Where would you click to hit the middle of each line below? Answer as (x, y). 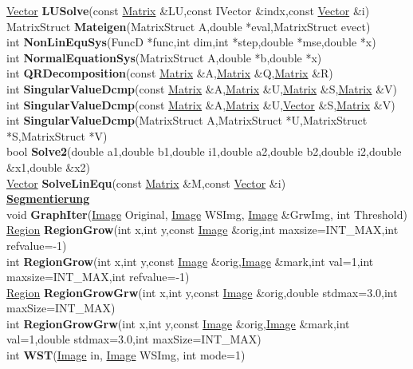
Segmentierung (48, 198)
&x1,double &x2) (49, 167)
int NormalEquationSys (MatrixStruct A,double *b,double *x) (164, 57)
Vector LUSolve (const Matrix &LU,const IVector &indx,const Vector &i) (188, 10)
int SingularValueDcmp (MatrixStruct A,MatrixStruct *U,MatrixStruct (187, 120)
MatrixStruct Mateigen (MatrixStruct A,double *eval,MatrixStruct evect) (189, 26)
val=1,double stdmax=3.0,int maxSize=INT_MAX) (134, 339)
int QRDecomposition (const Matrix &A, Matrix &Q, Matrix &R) (170, 73)
